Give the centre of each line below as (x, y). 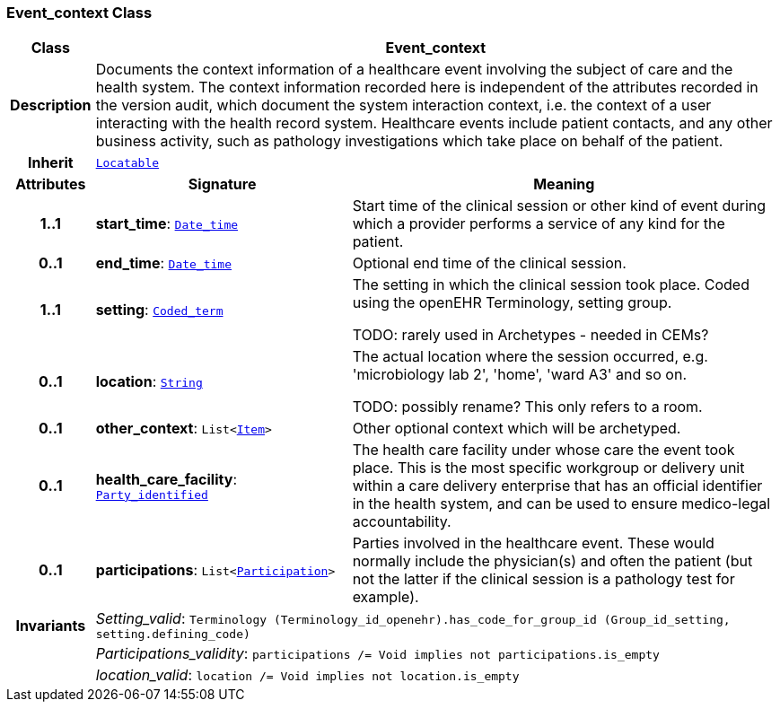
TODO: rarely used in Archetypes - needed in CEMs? (530, 335)
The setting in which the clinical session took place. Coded (551, 285)
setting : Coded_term (159, 310)
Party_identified (152, 495)
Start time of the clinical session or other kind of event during (559, 206)
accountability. (402, 522)
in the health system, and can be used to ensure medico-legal (561, 504)
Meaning (564, 184)
